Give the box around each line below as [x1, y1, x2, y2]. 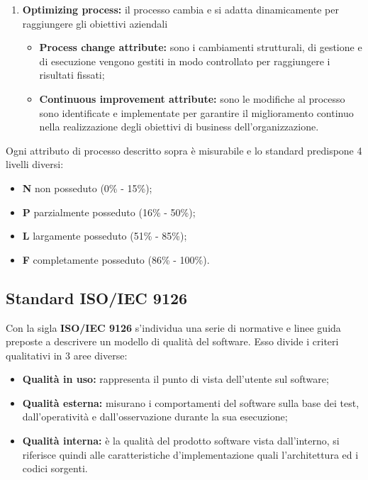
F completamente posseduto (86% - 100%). [22, 252, 210, 267]
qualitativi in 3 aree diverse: [6, 347, 128, 362]
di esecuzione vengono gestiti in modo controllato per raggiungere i [39, 53, 330, 68]
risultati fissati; [39, 67, 105, 82]
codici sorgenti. [22, 461, 88, 476]
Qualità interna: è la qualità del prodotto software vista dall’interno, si [22, 433, 340, 448]
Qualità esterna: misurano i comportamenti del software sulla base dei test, [22, 395, 359, 410]
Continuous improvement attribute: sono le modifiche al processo [39, 91, 345, 106]
